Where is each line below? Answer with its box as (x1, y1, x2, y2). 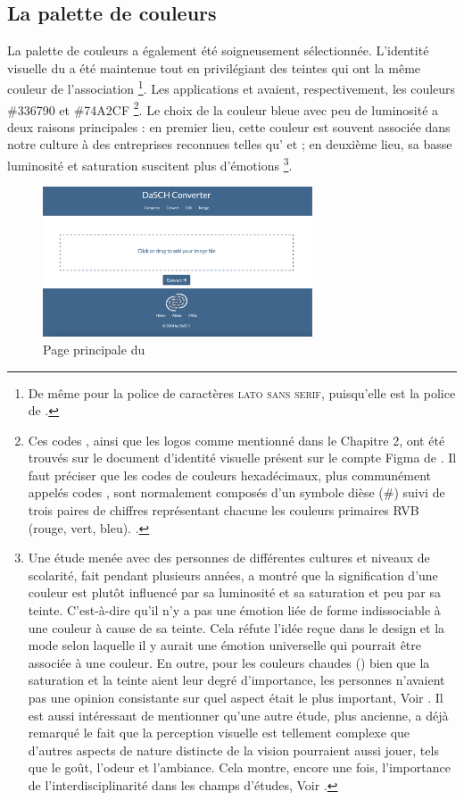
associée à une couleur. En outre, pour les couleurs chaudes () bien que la (28, 653, 430, 671)
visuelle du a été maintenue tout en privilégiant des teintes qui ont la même (7, 58, 421, 77)
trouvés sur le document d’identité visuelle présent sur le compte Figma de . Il (28, 448, 457, 467)
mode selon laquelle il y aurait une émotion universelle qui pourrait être (28, 636, 421, 654)
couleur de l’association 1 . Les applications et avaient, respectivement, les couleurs (7, 77, 456, 98)
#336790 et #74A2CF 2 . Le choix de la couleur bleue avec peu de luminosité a (7, 97, 439, 119)
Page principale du (43, 339, 145, 358)
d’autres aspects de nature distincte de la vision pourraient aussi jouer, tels (28, 740, 439, 759)
